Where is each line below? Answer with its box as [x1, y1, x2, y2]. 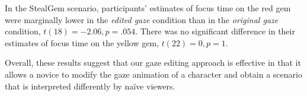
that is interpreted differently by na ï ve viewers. [5, 79, 175, 92]
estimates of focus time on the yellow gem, [5, 36, 159, 49]
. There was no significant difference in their [135, 25, 295, 37]
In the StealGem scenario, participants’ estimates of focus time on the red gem [5, 2, 291, 14]
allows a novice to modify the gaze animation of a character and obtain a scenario [5, 68, 302, 80]
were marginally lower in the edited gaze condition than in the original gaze [5, 13, 279, 25]
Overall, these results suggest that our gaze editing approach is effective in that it [5, 56, 301, 69]
